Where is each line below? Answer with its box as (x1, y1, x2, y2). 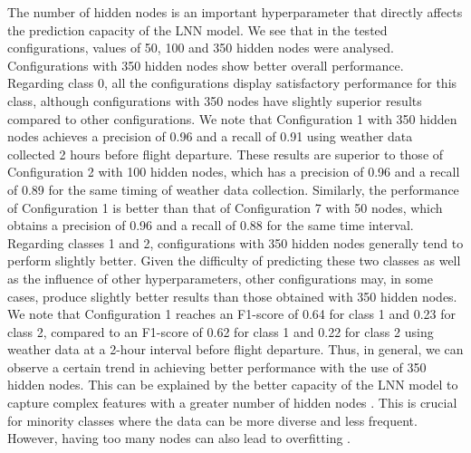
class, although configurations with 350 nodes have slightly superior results (7, 91, 422, 110)
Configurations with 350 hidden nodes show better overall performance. (7, 55, 404, 74)
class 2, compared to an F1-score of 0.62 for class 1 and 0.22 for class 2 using (7, 322, 434, 341)
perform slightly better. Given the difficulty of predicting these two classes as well (7, 251, 461, 270)
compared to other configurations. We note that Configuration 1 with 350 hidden (7, 109, 457, 128)
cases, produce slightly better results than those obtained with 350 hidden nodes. (7, 286, 457, 305)
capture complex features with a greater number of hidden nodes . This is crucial (7, 393, 457, 412)
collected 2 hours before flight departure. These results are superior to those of (7, 144, 444, 163)
